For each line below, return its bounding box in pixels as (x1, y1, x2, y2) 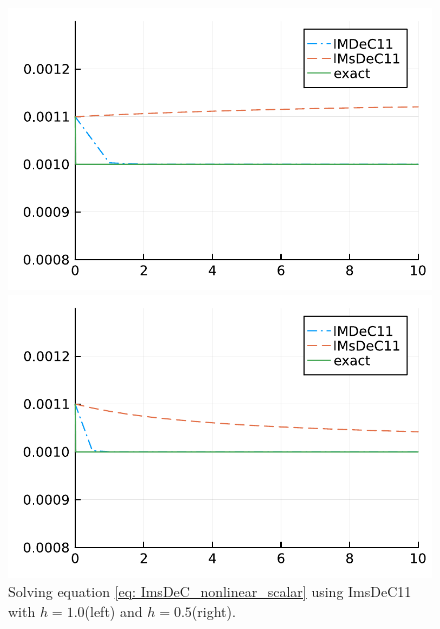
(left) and (84, 600, 143, 621)
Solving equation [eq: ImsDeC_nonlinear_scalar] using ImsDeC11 (8, 581, 412, 602)
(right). (191, 600, 236, 621)
